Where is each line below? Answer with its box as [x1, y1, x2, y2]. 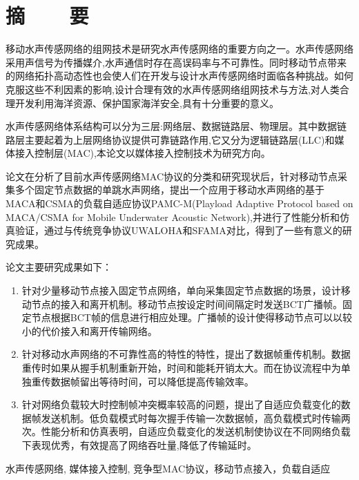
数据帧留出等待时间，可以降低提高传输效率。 [50, 374, 254, 388]
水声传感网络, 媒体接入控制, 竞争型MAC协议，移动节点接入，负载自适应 [6, 461, 331, 475]
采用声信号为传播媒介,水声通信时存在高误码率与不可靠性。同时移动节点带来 [6, 55, 347, 69]
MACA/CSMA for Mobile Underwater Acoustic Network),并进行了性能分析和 [6, 209, 340, 224]
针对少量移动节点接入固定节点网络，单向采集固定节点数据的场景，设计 [21, 283, 341, 298]
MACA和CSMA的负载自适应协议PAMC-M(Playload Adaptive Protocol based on [6, 196, 353, 211]
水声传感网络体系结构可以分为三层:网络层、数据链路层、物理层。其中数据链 [6, 119, 347, 133]
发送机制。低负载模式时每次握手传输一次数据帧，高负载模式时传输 [41, 410, 341, 425]
